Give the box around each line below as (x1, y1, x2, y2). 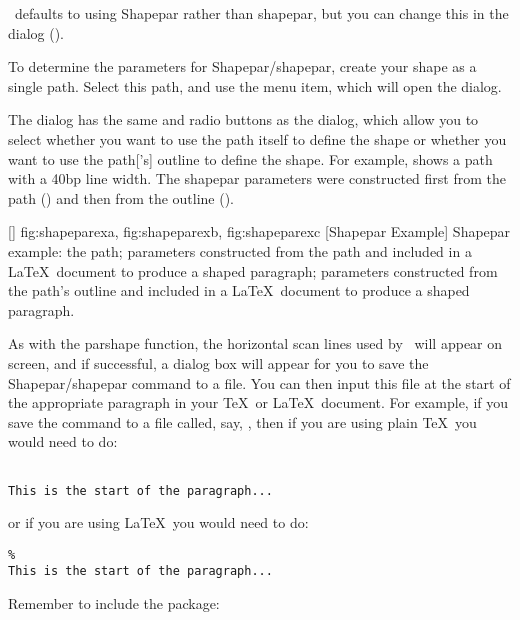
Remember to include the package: (8, 593, 220, 614)
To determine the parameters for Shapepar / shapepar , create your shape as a (8, 56, 477, 77)
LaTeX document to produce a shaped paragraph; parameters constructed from (8, 260, 498, 281)
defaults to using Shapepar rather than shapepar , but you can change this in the (14, 3, 509, 23)
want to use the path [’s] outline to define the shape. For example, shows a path (8, 148, 493, 169)
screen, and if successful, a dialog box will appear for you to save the (8, 352, 429, 373)
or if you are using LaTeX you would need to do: (8, 512, 309, 533)
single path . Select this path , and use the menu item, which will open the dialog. (8, 75, 502, 96)
